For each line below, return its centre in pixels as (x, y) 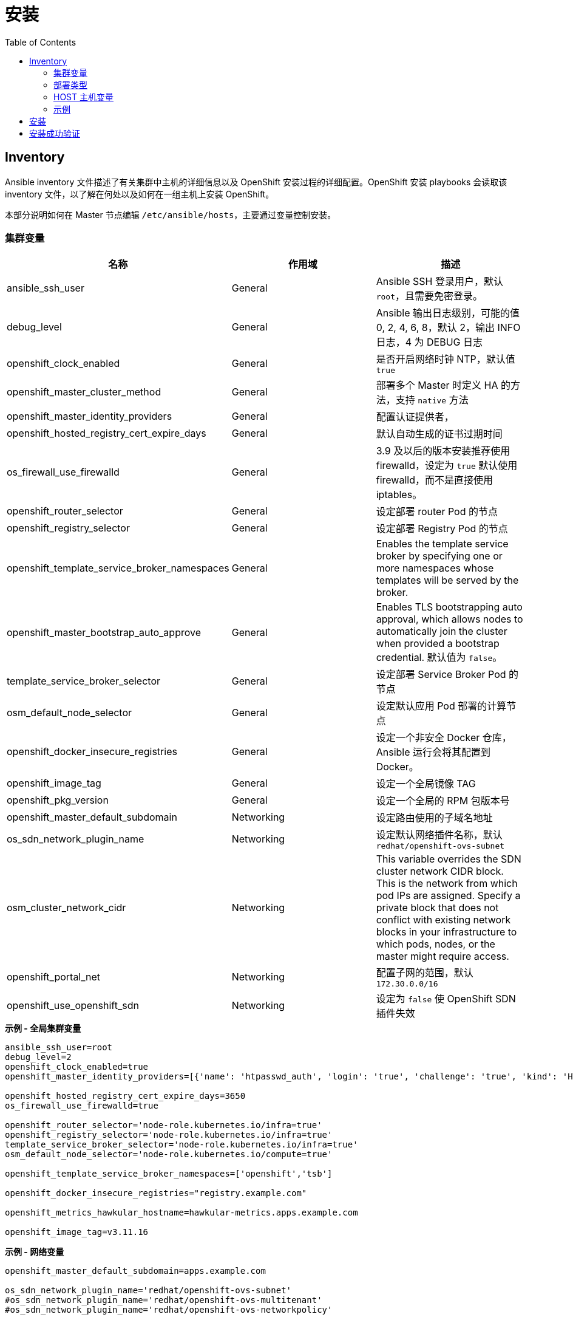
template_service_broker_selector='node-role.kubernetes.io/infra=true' (181, 1145)
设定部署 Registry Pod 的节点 (442, 529)
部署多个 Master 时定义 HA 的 (443, 385)
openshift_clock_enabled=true (77, 1067)
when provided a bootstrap (438, 644)
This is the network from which (447, 884)
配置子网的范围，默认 (425, 973)
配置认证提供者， (415, 417)
